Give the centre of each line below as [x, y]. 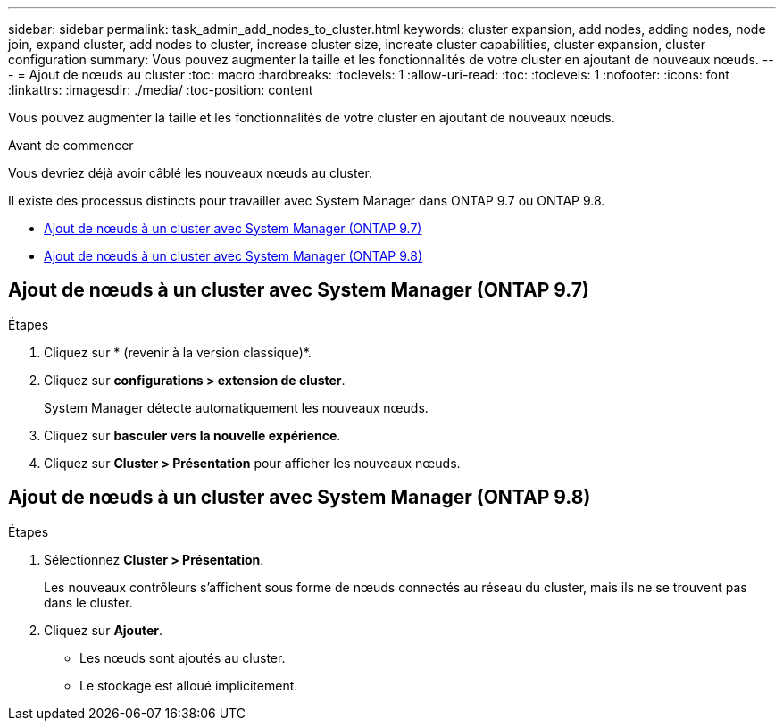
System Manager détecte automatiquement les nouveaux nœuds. [236, 407]
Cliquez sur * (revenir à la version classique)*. [178, 352]
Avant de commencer [71, 145]
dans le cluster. [88, 602]
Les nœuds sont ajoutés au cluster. [183, 657]
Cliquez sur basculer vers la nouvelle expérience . [192, 435]
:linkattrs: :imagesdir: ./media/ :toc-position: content [161, 90]
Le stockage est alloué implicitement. [189, 685]
